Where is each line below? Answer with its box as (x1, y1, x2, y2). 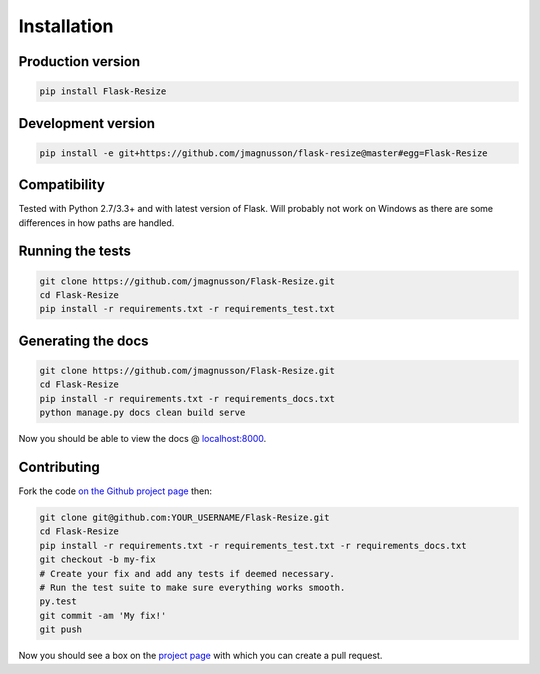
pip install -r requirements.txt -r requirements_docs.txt (39, 393, 335, 404)
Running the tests (18, 243, 132, 260)
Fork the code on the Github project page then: (18, 485, 212, 497)
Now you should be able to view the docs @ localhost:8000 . (18, 433, 267, 445)
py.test (39, 596, 77, 607)
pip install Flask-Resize (39, 86, 167, 97)
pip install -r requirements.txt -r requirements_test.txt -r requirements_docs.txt (39, 540, 467, 551)
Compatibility (18, 176, 105, 194)
